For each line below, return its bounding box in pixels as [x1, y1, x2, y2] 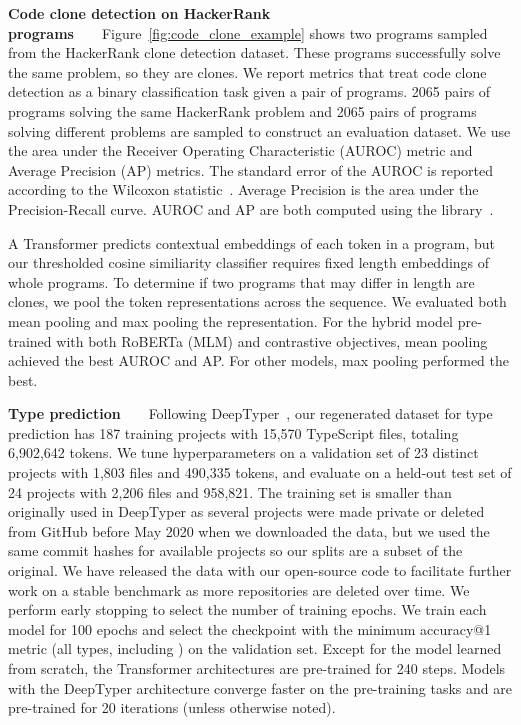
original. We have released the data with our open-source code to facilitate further [8, 560, 512, 581]
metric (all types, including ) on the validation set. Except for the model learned [8, 638, 502, 659]
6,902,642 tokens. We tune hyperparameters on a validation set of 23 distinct [8, 442, 479, 463]
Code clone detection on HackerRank [8, 3, 271, 23]
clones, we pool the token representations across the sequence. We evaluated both [8, 291, 507, 312]
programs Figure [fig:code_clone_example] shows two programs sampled [8, 22, 488, 43]
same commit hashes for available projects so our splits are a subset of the [8, 540, 463, 561]
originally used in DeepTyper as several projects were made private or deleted [8, 501, 485, 522]
